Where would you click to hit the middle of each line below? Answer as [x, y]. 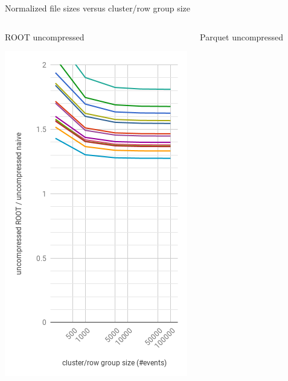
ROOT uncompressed [45, 36]
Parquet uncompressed [242, 36]
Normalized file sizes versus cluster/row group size [98, 8]
